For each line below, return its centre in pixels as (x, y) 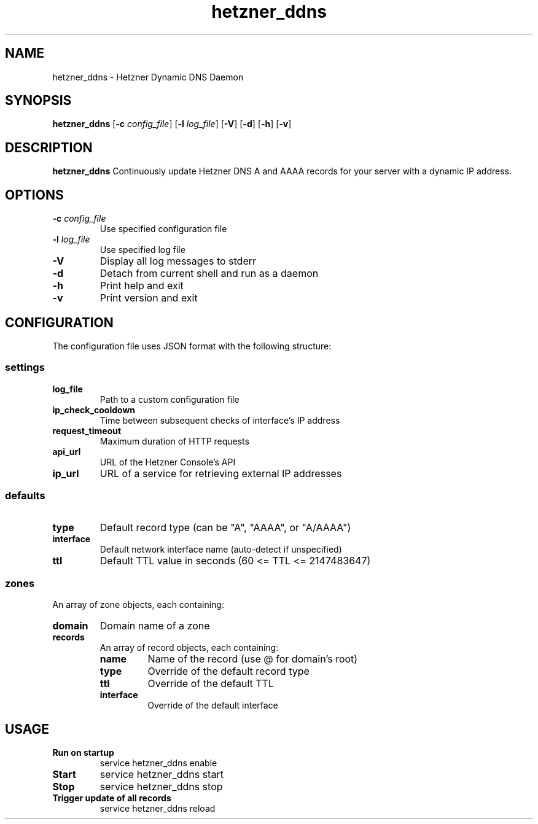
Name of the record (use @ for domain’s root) (253, 659)
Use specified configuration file (163, 229)
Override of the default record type (228, 671)
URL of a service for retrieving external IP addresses (221, 473)
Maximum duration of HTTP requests (174, 441)
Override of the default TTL (211, 684)
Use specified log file (142, 250)
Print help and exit (142, 286)
